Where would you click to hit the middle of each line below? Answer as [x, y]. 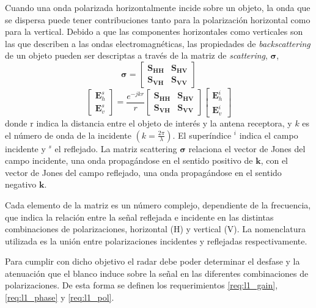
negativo [21, 184]
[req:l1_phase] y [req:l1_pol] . [60, 297]
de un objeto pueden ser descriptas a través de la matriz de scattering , [136, 55]
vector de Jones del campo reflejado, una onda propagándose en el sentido [143, 172]
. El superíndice [202, 135]
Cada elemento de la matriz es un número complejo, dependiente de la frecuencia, [158, 204]
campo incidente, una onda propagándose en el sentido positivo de [129, 160]
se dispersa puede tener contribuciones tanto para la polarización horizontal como [158, 19]
